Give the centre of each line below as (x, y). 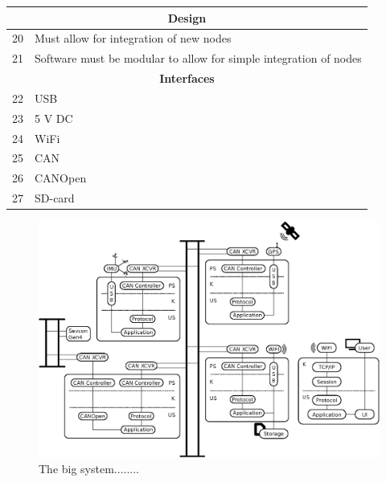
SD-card (55, 198)
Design (187, 17)
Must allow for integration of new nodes (133, 38)
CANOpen (61, 178)
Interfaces (187, 78)
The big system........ (89, 469)
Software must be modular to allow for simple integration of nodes (198, 58)
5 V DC (54, 118)
